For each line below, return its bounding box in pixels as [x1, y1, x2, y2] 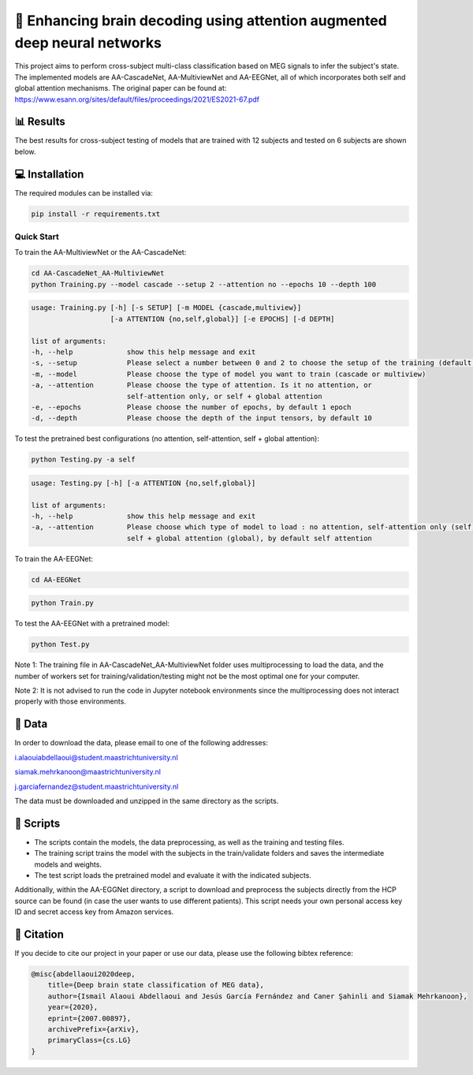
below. [14, 147, 36, 156]
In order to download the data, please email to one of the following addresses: [14, 738, 268, 748]
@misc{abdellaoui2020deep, [31, 970, 136, 979]
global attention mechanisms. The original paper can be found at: [14, 84, 227, 93]
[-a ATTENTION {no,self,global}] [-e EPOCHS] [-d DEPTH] [110, 314, 335, 323]
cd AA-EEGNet [31, 575, 82, 584]
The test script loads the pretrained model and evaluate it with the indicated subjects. [34, 871, 311, 880]
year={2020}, [47, 1002, 99, 1012]
